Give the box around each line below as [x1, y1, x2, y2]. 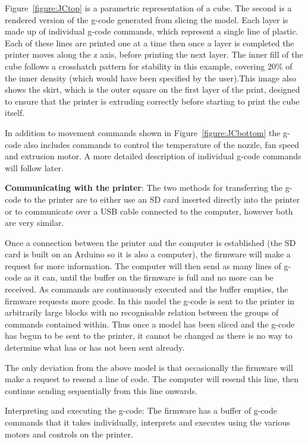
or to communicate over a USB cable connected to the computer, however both [5, 204, 293, 217]
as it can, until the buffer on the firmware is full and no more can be [24, 271, 274, 284]
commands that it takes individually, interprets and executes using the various [5, 416, 290, 428]
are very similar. [5, 216, 64, 229]
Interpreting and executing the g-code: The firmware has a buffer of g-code [5, 404, 277, 417]
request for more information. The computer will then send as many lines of [5, 259, 281, 272]
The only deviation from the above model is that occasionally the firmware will [5, 361, 293, 373]
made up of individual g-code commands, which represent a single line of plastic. [5, 25, 298, 37]
